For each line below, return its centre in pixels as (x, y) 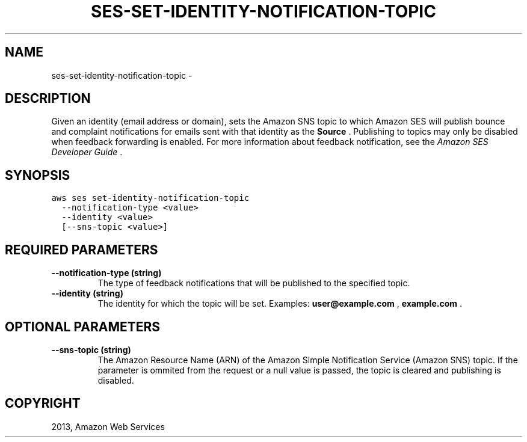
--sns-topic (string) (91, 349)
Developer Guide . (87, 152)
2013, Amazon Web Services (108, 426)
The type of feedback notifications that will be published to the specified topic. (254, 283)
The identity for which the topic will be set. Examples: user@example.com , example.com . (280, 304)
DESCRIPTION (48, 99)
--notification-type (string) (106, 273)
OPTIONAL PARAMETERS (83, 327)
